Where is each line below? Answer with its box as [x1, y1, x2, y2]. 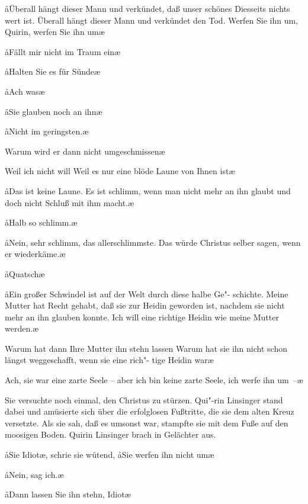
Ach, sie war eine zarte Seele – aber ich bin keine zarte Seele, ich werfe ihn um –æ [5, 374, 303, 386]
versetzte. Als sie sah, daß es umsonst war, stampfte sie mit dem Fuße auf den [5, 416, 288, 429]
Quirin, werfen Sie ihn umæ [5, 25, 105, 38]
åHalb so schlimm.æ [5, 216, 78, 229]
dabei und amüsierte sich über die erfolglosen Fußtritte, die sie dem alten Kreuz [5, 405, 294, 418]
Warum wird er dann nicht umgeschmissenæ [5, 145, 165, 157]
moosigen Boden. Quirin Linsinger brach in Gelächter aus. [5, 428, 216, 441]
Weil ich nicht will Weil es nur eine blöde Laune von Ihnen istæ [5, 165, 235, 177]
